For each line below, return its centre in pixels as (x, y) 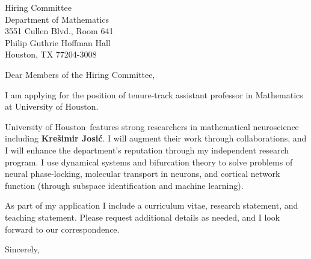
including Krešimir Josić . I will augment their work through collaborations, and (156, 138)
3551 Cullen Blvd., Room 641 (59, 31)
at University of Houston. (52, 106)
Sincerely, (22, 249)
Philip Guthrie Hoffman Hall (58, 42)
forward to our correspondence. (62, 229)
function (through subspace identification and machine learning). (124, 185)
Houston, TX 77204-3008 (51, 54)
